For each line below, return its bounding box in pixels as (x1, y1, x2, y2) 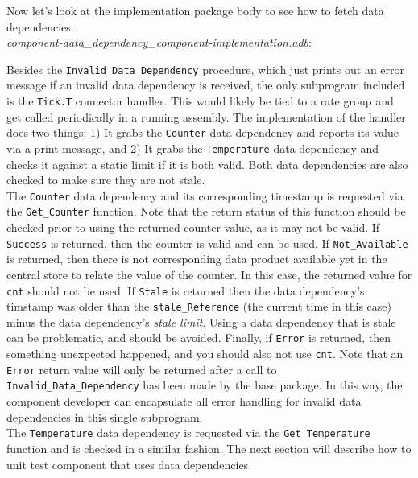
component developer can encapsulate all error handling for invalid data (6, 393, 362, 410)
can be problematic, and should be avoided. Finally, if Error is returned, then (6, 329, 391, 346)
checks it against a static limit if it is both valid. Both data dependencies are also (6, 155, 408, 172)
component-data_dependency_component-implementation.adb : (6, 34, 312, 51)
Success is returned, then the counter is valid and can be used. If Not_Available (6, 234, 408, 251)
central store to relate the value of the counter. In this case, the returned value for (6, 266, 412, 282)
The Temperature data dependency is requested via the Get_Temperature (6, 424, 370, 441)
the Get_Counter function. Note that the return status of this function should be (6, 203, 406, 220)
